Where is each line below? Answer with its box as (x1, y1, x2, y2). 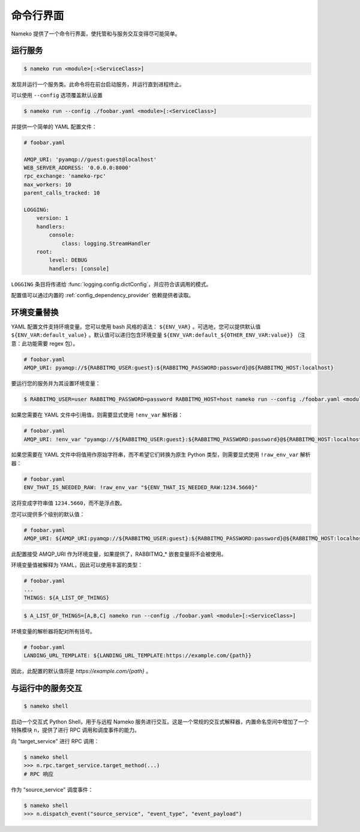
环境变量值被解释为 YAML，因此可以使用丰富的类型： (11, 561, 143, 568)
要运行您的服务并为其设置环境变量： (11, 380, 101, 387)
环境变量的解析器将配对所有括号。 (11, 627, 95, 635)
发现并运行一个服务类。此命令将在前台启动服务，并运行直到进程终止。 (11, 80, 185, 88)
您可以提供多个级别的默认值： (11, 510, 85, 517)
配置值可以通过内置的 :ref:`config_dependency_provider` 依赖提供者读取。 (11, 292, 194, 299)
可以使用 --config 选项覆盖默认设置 (11, 91, 103, 98)
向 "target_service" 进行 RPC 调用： (11, 737, 100, 744)
